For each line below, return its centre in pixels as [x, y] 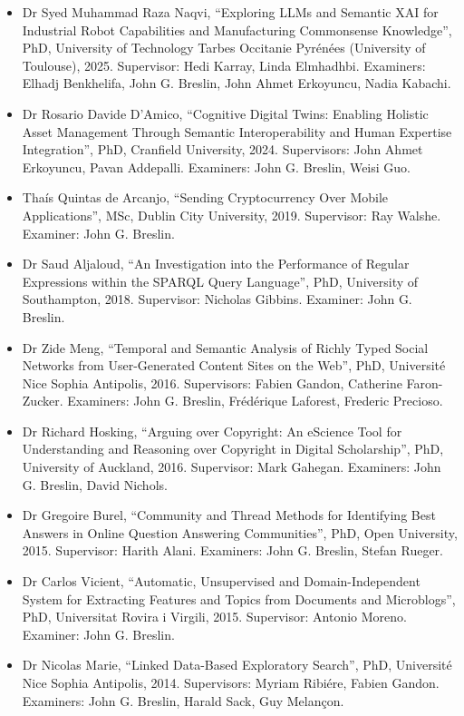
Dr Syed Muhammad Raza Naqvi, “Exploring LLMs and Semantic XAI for [230, 12]
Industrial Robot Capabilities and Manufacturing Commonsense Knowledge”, [237, 29]
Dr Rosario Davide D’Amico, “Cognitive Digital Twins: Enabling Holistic [225, 113]
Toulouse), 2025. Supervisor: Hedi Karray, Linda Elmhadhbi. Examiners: [224, 65]
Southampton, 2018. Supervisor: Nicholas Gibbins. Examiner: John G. [217, 299]
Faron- [425, 383]
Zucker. [43, 401]
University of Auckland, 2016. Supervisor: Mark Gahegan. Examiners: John [232, 467]
